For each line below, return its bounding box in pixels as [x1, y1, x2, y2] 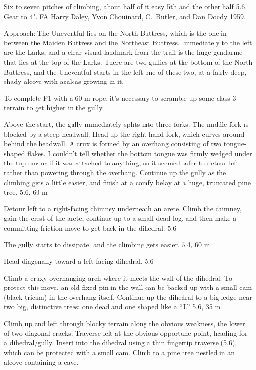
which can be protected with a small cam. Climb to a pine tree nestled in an [4, 347, 235, 357]
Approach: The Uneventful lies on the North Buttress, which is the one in [4, 28, 227, 38]
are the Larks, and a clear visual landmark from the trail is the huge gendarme [4, 47, 243, 57]
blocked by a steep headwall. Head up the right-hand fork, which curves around [4, 128, 245, 139]
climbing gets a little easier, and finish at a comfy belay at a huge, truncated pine [4, 177, 251, 187]
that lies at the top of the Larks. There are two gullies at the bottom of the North [4, 56, 253, 67]
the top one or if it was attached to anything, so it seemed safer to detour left [4, 158, 239, 168]
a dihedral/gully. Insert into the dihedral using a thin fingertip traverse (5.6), [4, 337, 237, 348]
